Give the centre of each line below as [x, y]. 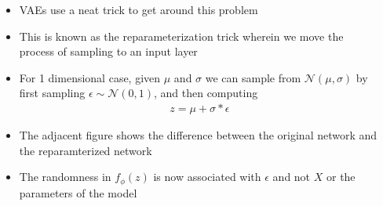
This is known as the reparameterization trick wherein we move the [181, 36]
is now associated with [207, 177]
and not [292, 177]
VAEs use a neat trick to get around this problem [139, 9]
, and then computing [206, 93]
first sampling [52, 93]
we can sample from [253, 77]
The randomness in [65, 177]
